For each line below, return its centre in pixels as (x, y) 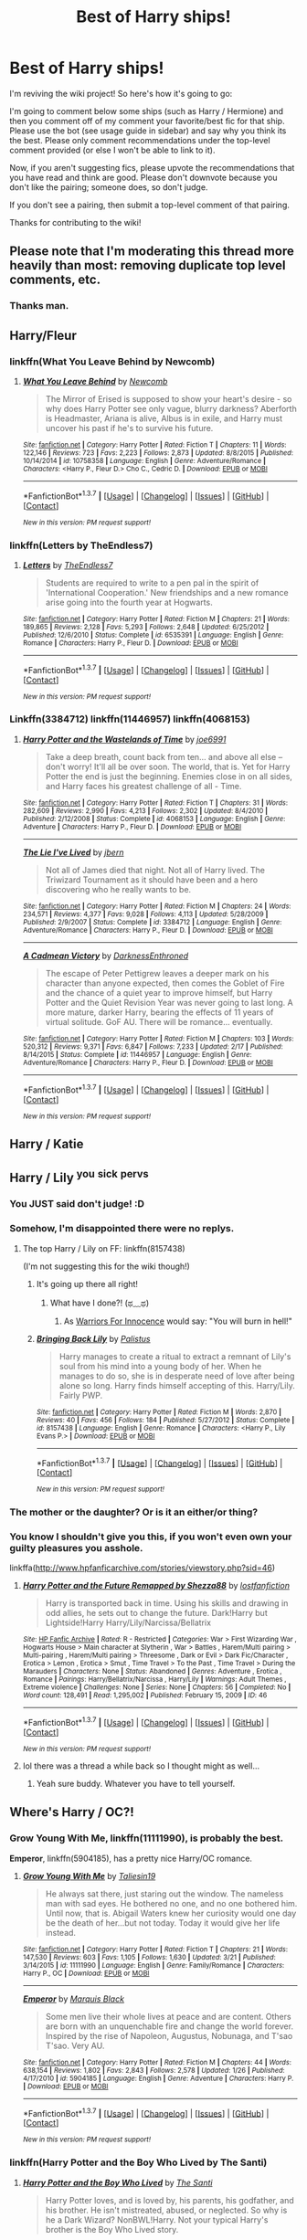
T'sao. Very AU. (75, 2045)
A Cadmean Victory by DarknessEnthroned (106, 956)
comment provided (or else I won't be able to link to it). (112, 150)
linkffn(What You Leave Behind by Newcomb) (112, 361)
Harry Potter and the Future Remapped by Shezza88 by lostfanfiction (156, 1586)
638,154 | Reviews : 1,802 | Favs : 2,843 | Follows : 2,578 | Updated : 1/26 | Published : (153, 2070)
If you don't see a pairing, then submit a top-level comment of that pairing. (149, 205)
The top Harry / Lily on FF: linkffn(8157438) (104, 1248)
